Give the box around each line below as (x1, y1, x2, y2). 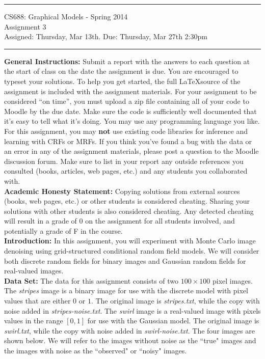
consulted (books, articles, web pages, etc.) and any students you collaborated (4, 165, 248, 176)
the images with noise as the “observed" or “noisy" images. (4, 345, 187, 355)
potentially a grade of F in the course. (4, 225, 123, 236)
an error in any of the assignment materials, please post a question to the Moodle (4, 146, 259, 156)
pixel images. (212, 275, 253, 286)
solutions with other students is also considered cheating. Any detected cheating (4, 205, 254, 216)
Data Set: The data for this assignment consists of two (4, 275, 179, 286)
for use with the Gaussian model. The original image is (87, 315, 259, 326)
